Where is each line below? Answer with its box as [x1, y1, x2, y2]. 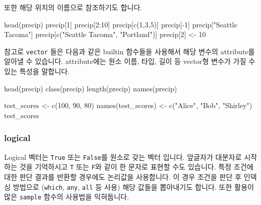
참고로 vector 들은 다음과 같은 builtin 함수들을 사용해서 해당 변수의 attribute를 [4, 46, 255, 56]
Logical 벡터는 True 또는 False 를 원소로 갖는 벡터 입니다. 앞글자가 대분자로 [4, 151, 242, 162]
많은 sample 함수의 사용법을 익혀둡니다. [4, 191, 129, 202]
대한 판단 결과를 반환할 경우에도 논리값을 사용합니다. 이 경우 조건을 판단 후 [4, 171, 242, 182]
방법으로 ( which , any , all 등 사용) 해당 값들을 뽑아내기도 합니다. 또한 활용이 [13, 181, 254, 192]
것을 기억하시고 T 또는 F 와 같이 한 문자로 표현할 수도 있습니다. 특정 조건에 [19, 161, 254, 172]
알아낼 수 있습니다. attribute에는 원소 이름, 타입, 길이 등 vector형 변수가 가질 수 [4, 56, 255, 66]
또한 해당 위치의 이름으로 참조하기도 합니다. [4, 2, 142, 12]
